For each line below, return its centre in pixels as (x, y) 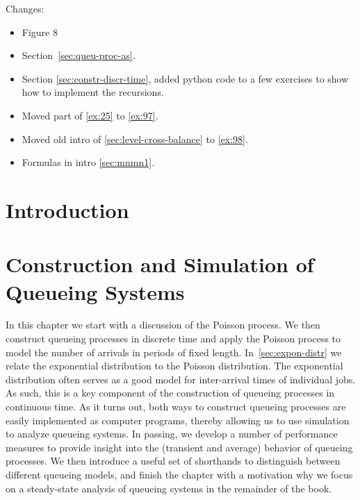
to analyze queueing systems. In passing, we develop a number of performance (172, 434)
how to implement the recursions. (93, 92)
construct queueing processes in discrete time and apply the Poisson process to (173, 339)
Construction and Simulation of (160, 264)
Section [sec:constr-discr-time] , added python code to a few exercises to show (185, 78)
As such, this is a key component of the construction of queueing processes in (170, 393)
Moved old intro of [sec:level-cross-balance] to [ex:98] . (135, 139)
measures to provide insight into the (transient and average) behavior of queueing (179, 447)
